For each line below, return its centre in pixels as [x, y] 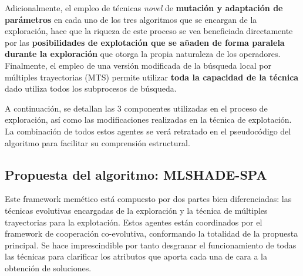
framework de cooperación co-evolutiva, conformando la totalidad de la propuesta [151, 233]
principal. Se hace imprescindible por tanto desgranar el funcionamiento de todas [151, 245]
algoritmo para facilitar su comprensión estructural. [97, 142]
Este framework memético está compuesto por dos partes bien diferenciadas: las [148, 199]
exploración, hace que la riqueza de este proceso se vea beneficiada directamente [149, 31]
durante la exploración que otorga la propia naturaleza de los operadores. [143, 54]
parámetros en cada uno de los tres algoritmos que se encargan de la [131, 19]
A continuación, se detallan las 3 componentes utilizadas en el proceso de [136, 108]
